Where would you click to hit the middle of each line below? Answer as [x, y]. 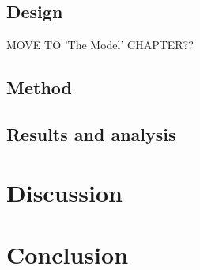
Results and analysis [91, 133]
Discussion [64, 192]
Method [39, 87]
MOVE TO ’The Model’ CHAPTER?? [100, 45]
